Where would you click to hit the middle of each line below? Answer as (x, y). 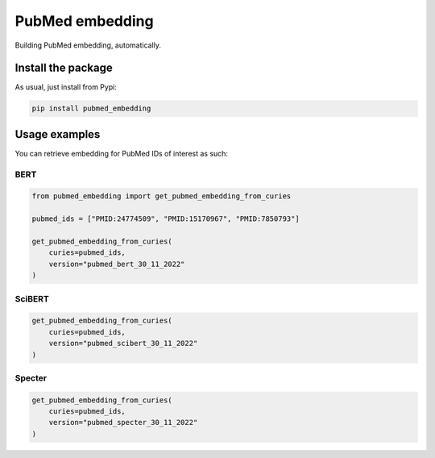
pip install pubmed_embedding (91, 108)
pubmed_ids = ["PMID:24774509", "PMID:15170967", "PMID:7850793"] (166, 219)
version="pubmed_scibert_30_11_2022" (123, 343)
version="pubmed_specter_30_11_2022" (123, 423)
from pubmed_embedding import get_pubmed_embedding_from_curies (162, 196)
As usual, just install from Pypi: (66, 87)
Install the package (64, 68)
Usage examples (58, 134)
